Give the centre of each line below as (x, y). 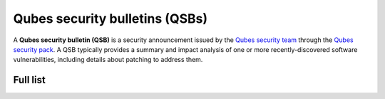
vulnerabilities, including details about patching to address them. (108, 60)
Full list (29, 80)
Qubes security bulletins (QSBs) (111, 19)
